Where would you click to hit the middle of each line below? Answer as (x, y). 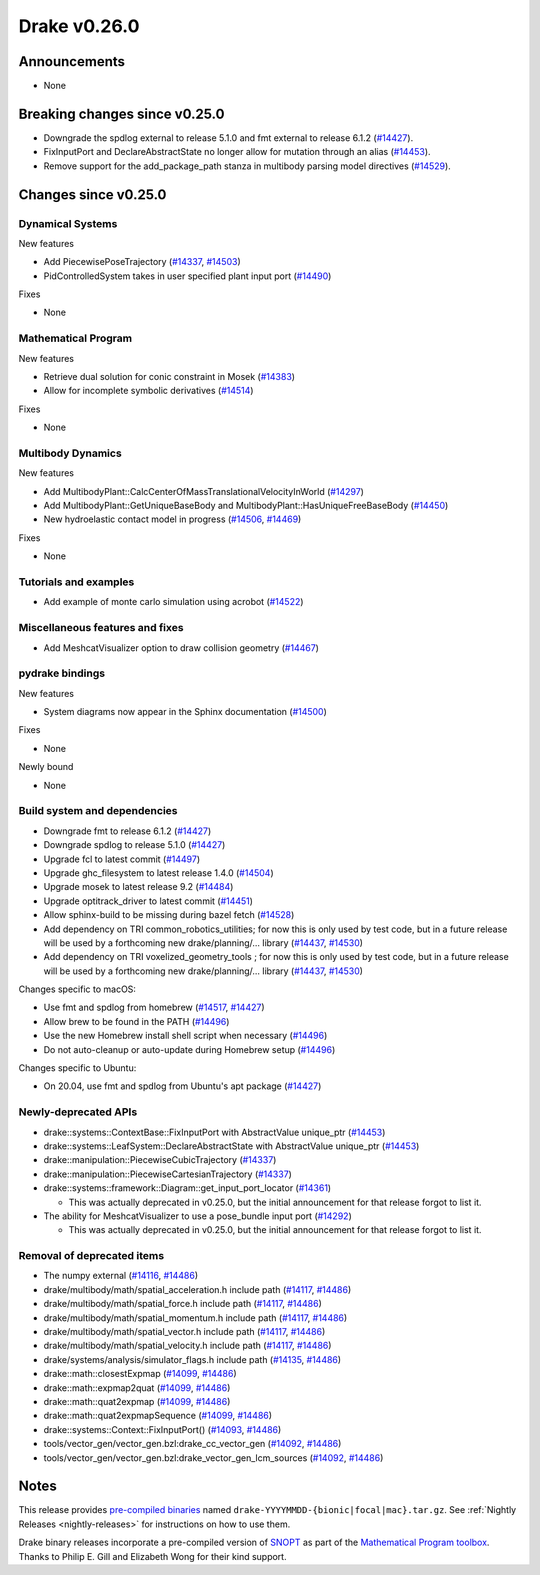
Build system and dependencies (98, 811)
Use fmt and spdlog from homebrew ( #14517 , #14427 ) (154, 1007)
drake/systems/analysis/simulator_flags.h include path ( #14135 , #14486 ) (192, 1359)
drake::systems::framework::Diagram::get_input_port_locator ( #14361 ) (187, 1188)
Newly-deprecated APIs (78, 1112)
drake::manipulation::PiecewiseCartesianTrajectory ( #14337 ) (167, 1174)
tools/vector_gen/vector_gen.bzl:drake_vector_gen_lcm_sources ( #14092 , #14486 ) (213, 1457)
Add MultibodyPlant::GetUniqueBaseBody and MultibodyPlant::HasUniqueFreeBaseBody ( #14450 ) (246, 506)
